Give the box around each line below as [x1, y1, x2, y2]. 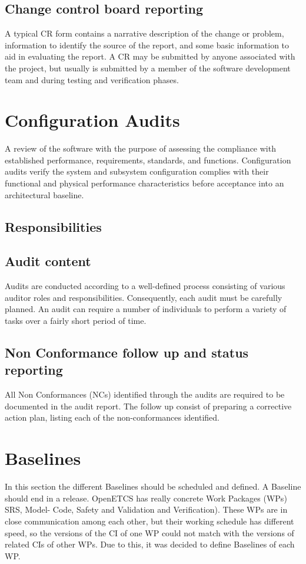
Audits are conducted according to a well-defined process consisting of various [5, 280, 285, 292]
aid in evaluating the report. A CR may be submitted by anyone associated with [5, 50, 295, 63]
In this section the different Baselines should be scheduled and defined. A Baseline [5, 480, 301, 493]
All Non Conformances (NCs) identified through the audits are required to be [5, 388, 285, 401]
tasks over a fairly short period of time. [5, 314, 147, 327]
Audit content [5, 252, 91, 270]
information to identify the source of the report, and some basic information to [5, 38, 290, 51]
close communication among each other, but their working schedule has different [5, 514, 294, 527]
